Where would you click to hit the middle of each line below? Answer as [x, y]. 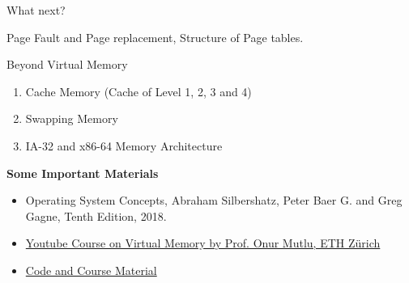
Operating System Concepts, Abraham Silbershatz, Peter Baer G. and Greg [214, 200]
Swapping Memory [72, 118]
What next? [36, 10]
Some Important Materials [83, 173]
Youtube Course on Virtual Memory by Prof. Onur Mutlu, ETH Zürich [203, 243]
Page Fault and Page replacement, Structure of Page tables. [155, 37]
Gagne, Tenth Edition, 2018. [96, 215]
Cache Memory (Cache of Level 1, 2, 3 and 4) [138, 91]
